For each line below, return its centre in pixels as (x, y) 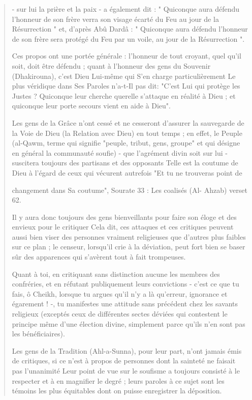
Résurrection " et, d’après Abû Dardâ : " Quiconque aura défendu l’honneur (130, 29)
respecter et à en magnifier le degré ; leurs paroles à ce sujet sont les (118, 380)
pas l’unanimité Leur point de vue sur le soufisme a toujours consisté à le (126, 370)
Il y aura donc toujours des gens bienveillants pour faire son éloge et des (124, 217)
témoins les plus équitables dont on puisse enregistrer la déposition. (117, 391)
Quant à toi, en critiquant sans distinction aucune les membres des (116, 274)
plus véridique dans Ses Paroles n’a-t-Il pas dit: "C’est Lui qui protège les (126, 86)
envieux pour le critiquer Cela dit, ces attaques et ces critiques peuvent (123, 227)
